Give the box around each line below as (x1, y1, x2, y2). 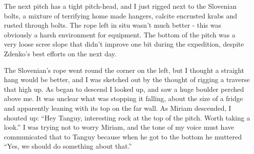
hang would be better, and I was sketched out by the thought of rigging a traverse (4, 74, 250, 85)
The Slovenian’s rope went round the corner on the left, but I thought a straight (4, 65, 244, 75)
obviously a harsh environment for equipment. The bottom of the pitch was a (4, 29, 235, 39)
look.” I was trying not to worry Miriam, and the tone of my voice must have (4, 122, 234, 132)
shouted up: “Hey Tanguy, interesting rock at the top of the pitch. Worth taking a (4, 112, 250, 122)
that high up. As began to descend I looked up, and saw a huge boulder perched (4, 84, 244, 94)
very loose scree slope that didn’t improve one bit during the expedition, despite (4, 39, 244, 49)
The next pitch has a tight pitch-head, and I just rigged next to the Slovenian (4, 1, 237, 11)
